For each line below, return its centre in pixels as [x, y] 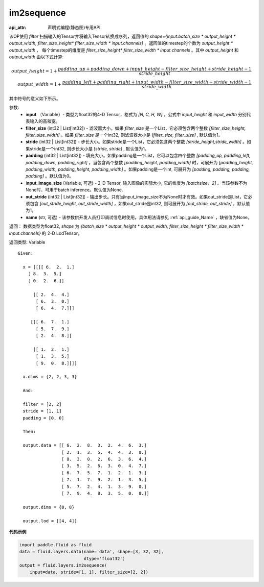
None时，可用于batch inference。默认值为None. [74, 190]
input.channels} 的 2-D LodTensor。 [46, 233]
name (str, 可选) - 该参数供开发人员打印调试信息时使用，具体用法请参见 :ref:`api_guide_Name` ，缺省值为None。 [139, 217]
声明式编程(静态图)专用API [74, 27]
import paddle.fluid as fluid [55, 545]
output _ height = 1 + [34, 71]
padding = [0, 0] [44, 418]
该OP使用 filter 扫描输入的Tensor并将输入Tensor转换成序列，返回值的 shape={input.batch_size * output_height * [122, 36]
